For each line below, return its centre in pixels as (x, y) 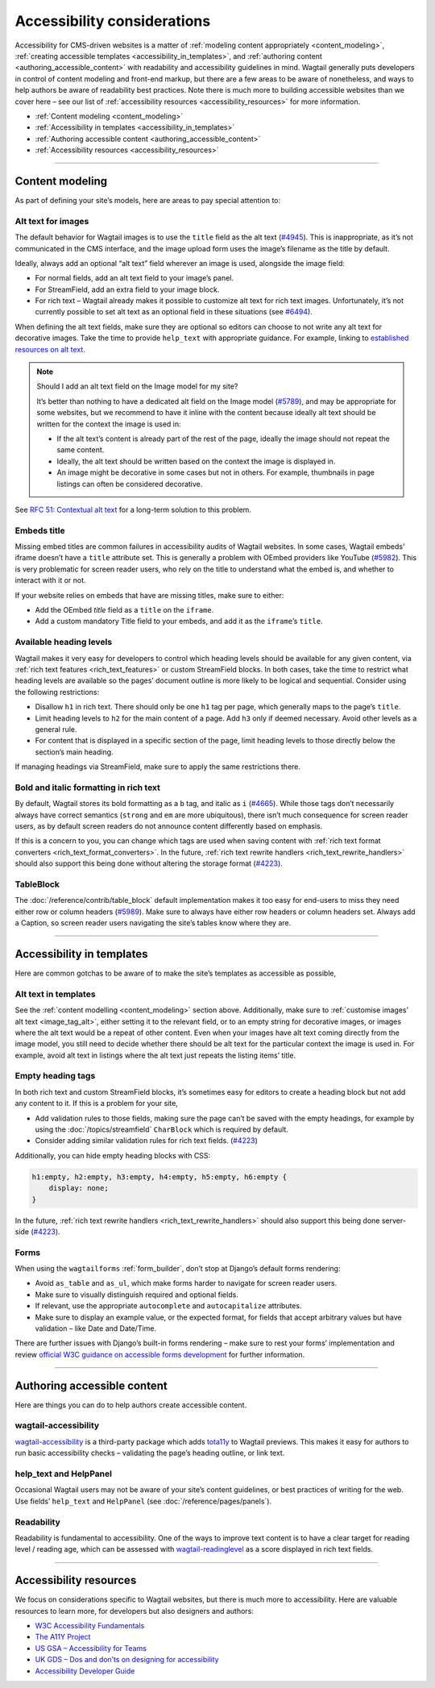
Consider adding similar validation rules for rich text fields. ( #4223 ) (146, 1141)
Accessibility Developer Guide (85, 1671)
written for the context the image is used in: (109, 424)
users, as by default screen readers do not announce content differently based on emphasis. (169, 825)
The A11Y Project (63, 1637)
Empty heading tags (55, 1076)
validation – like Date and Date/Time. (96, 1328)
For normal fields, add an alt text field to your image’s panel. (134, 278)
